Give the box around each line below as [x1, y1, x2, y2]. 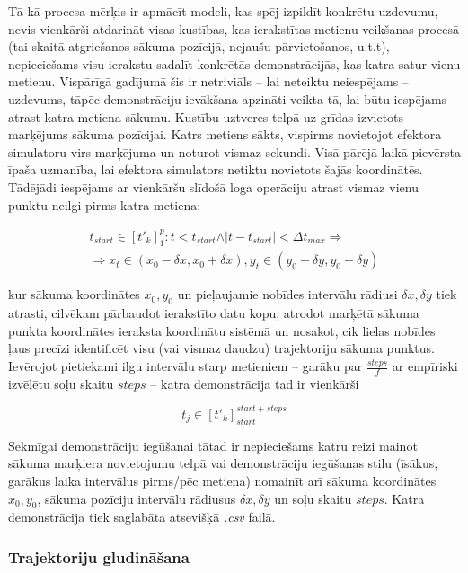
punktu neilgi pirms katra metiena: [8, 195, 201, 214]
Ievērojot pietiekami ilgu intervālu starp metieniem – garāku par [8, 357, 363, 375]
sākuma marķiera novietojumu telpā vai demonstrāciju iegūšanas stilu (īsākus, [8, 454, 438, 472]
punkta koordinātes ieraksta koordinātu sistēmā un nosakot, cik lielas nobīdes [8, 321, 436, 339]
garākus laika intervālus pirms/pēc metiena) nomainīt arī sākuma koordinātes [8, 471, 437, 489]
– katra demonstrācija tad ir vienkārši [150, 374, 359, 392]
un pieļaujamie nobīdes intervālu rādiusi [177, 285, 398, 304]
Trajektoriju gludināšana [8, 545, 190, 568]
